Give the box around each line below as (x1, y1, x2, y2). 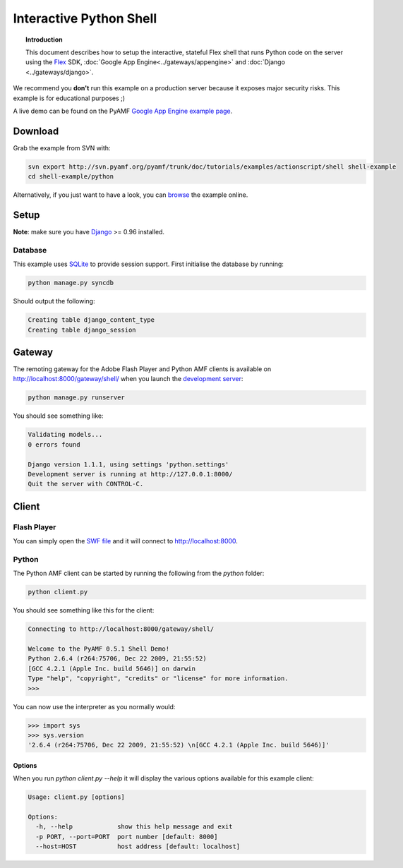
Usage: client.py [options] (28, 793, 125, 801)
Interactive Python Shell (13, 11, 157, 26)
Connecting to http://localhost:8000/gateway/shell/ (28, 625, 215, 633)
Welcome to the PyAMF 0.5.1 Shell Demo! (28, 644, 169, 653)
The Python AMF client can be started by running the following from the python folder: (13, 569, 265, 578)
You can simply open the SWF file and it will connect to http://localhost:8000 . (13, 537, 238, 545)
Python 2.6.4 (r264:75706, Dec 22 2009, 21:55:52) (28, 655, 207, 663)
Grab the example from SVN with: (13, 143, 111, 152)
